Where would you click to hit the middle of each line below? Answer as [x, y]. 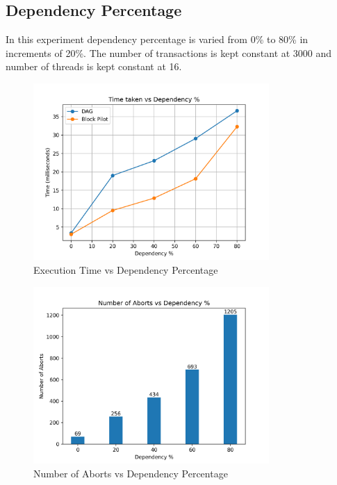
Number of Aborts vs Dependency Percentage [131, 473]
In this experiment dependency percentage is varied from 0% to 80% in [157, 39]
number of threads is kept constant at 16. [94, 66]
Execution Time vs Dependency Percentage [126, 269]
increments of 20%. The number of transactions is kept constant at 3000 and [169, 52]
